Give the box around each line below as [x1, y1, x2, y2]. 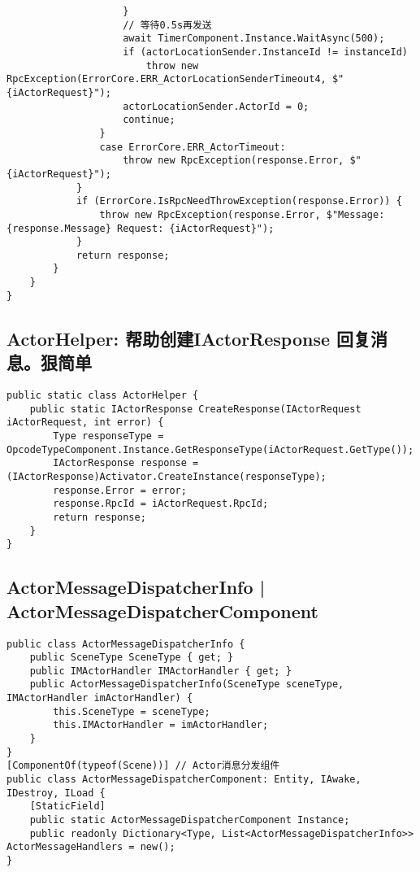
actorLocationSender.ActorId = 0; [123, 100, 310, 112]
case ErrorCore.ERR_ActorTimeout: [99, 141, 286, 153]
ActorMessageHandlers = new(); [6, 841, 175, 853]
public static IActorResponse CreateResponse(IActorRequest [29, 403, 362, 415]
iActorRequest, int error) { [6, 416, 164, 429]
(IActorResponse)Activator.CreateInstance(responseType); [6, 470, 327, 482]
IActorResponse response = [53, 457, 199, 469]
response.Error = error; [53, 484, 187, 496]
